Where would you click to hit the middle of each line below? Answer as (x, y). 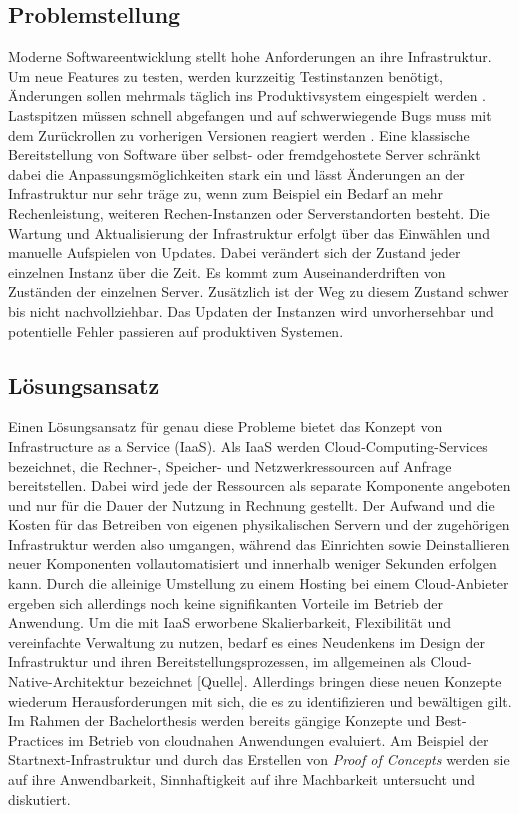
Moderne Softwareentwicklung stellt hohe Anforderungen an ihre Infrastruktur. (250, 56)
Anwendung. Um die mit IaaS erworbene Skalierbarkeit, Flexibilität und (229, 622)
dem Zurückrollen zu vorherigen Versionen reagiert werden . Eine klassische (239, 134)
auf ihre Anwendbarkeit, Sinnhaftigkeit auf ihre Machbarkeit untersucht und (242, 779)
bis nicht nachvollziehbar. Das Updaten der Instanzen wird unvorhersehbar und (251, 310)
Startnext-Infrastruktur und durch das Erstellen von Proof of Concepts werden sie (259, 759)
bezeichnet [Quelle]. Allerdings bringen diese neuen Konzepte (315, 681)
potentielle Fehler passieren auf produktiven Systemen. (176, 330)
